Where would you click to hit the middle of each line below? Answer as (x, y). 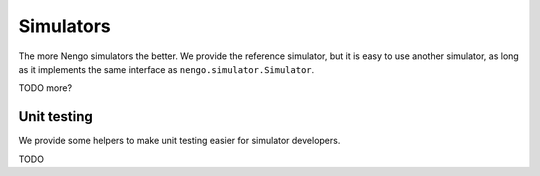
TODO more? (45, 88)
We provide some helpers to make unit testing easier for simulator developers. (179, 141)
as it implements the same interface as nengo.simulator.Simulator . (166, 69)
